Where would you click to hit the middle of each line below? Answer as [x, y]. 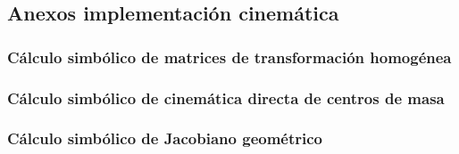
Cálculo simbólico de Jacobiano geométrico [165, 138]
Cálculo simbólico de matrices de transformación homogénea [229, 57]
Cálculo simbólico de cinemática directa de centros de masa [226, 97]
